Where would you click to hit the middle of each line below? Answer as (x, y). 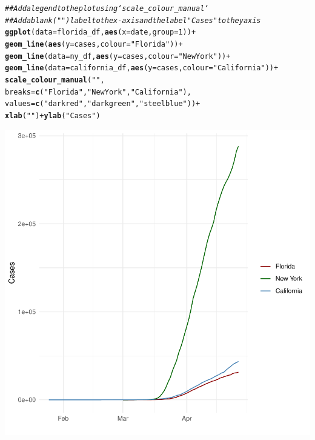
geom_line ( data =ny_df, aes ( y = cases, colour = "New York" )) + (118, 56)
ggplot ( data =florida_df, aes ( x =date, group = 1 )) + (101, 32)
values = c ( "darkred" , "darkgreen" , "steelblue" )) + (103, 104)
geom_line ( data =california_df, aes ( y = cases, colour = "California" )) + (142, 68)
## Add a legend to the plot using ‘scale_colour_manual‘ (107, 8)
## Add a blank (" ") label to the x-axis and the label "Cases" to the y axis (133, 20)
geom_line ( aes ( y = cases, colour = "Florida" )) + (94, 44)
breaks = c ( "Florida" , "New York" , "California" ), (98, 92)
